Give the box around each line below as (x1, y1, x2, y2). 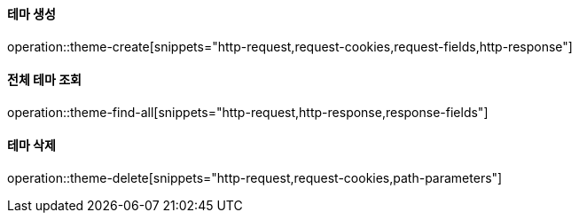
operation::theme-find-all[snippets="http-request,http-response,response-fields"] (7, 104, 489, 120)
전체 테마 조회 (7, 72, 82, 88)
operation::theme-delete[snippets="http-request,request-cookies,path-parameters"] (7, 170, 503, 186)
